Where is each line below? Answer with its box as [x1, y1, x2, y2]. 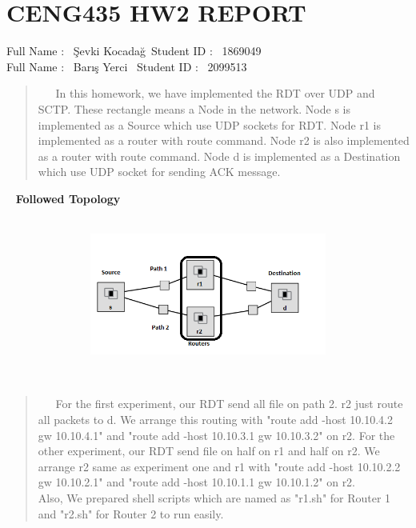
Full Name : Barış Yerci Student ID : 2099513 [6, 58, 247, 74]
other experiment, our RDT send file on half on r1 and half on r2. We [38, 442, 380, 459]
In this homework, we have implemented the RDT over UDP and [55, 85, 375, 102]
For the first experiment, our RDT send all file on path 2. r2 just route [55, 395, 403, 412]
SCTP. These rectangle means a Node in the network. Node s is [38, 100, 350, 117]
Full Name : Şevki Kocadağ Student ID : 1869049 [6, 42, 262, 59]
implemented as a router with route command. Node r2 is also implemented [38, 132, 410, 149]
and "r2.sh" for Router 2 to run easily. [38, 505, 224, 522]
